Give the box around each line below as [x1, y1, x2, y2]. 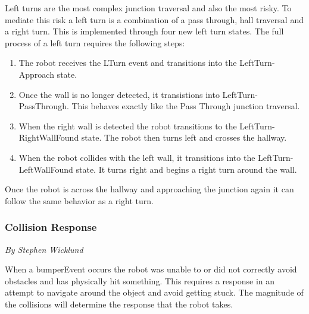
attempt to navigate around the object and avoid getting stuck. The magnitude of [5, 286, 304, 299]
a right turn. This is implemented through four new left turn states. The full [5, 25, 284, 37]
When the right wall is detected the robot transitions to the [18, 119, 237, 132]
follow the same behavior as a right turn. [5, 194, 154, 207]
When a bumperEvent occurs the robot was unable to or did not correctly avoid [5, 263, 297, 275]
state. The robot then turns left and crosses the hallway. [81, 131, 287, 144]
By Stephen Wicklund [5, 243, 83, 255]
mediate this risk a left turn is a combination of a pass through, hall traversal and [5, 13, 304, 26]
